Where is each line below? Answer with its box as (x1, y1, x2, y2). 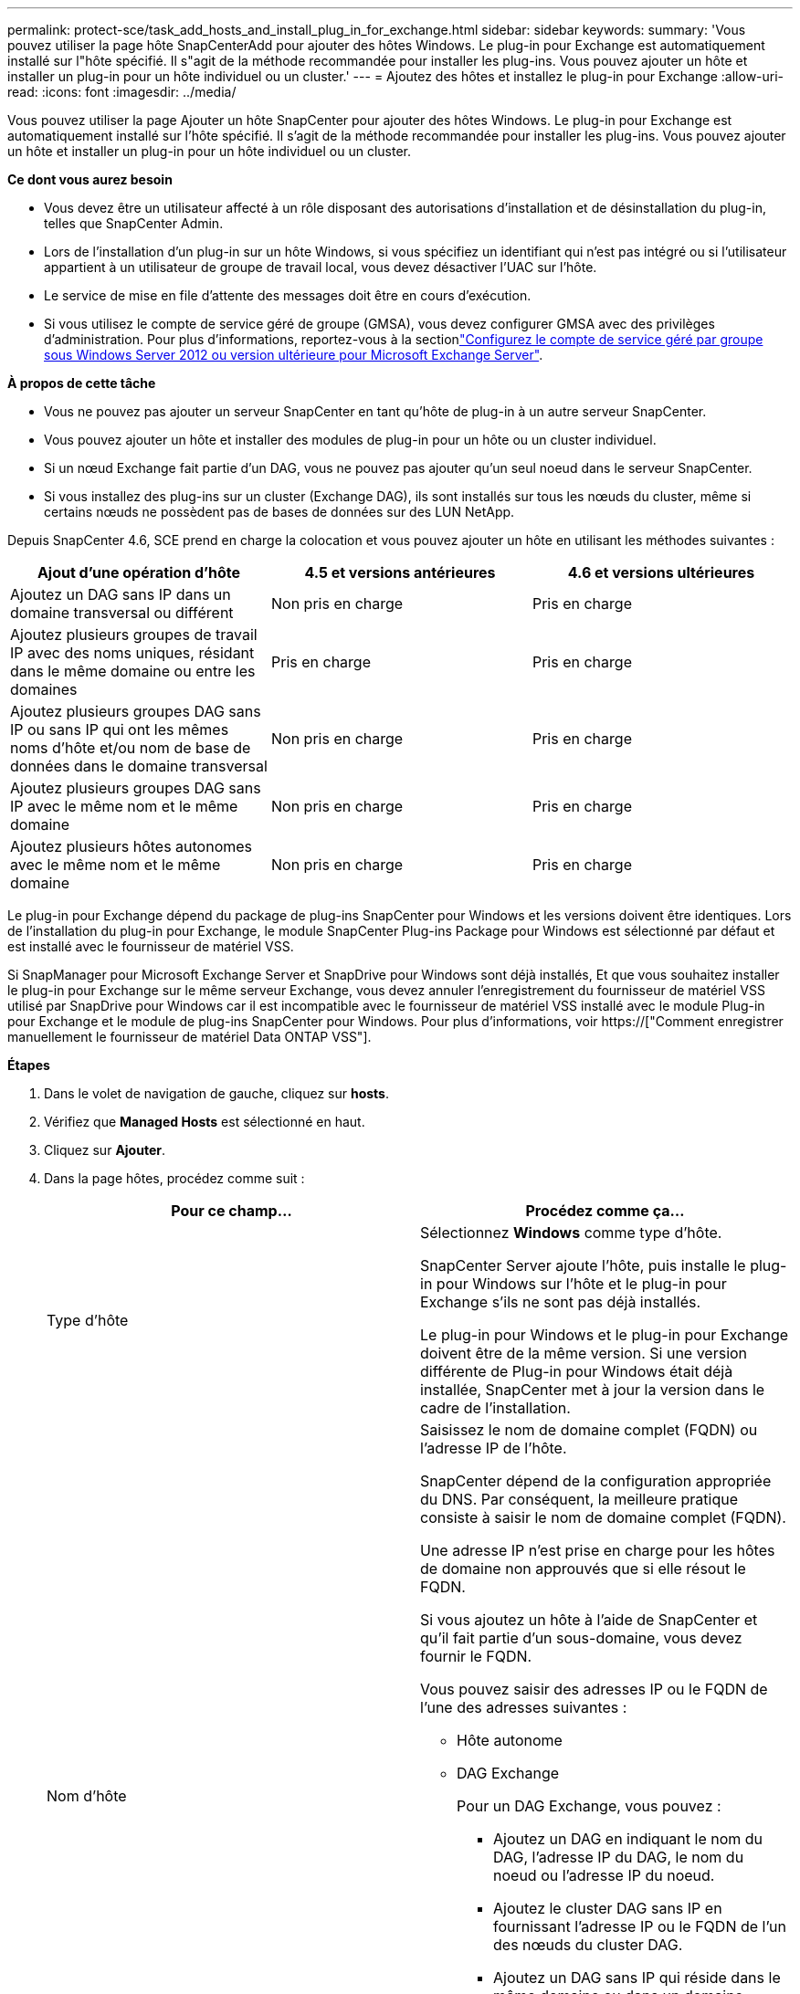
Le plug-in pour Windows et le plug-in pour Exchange (420, 1326, 789, 1344)
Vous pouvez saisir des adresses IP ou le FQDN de (420, 1680, 768, 1698)
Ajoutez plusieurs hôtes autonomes (10, 837, 253, 855)
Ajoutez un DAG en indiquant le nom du (493, 1830, 763, 1848)
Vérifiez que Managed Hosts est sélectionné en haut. (44, 1114, 365, 1129)
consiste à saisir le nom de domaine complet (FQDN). (420, 1508, 786, 1527)
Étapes (7, 1057, 50, 1073)
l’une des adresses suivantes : (420, 1698, 627, 1716)
